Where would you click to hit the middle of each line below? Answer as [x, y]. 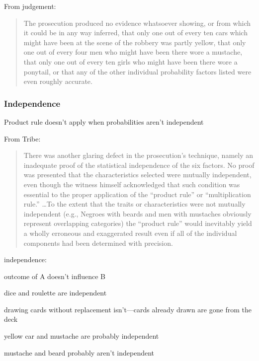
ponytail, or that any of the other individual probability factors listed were [137, 71]
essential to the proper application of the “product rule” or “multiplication [137, 194]
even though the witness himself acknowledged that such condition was [132, 184]
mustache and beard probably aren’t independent [79, 352]
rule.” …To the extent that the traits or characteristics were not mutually [134, 204]
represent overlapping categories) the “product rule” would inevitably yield [138, 223]
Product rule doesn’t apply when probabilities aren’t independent [104, 121]
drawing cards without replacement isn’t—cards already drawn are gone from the [128, 309]
